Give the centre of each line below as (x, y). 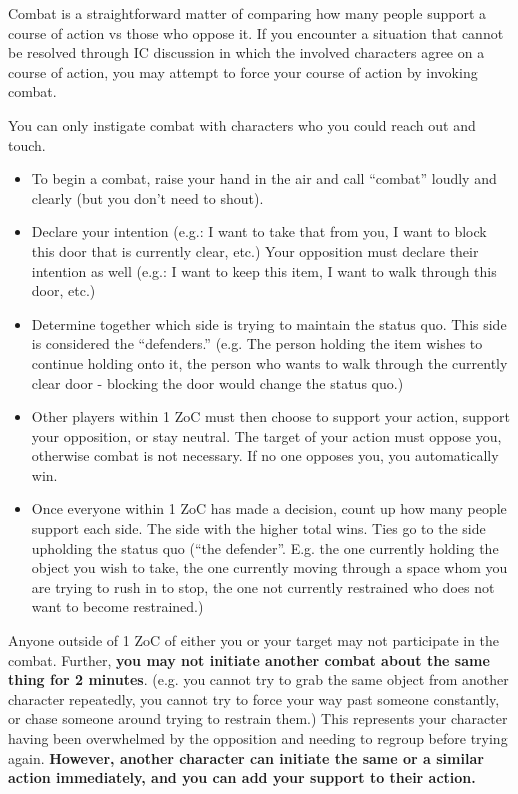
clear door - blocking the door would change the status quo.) (217, 382)
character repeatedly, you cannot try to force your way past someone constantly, (254, 698)
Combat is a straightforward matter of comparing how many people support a (247, 13)
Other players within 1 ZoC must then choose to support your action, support (270, 416)
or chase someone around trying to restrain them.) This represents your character (258, 718)
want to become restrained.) (117, 606)
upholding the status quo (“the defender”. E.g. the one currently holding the (265, 547)
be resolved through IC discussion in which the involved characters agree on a (246, 52)
